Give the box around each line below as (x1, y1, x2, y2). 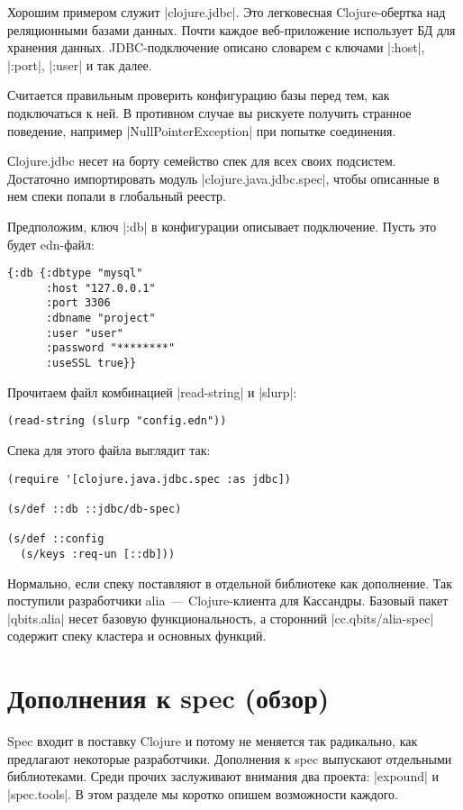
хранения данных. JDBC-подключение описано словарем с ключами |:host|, (7, 38, 425, 57)
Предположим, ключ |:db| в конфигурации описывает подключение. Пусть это (7, 216, 437, 235)
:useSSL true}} (45, 357, 137, 370)
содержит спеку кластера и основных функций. (7, 626, 267, 645)
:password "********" (45, 341, 176, 355)
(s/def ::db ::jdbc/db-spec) (7, 502, 182, 515)
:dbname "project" (45, 312, 156, 325)
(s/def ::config (7, 532, 104, 546)
